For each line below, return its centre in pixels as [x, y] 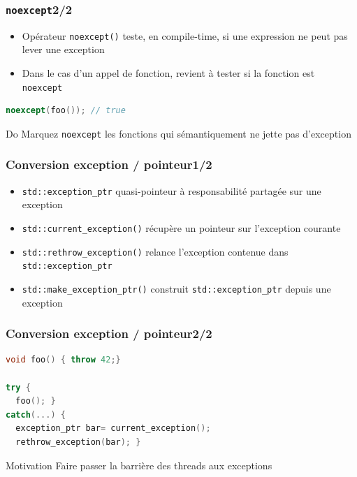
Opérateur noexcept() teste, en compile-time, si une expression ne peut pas [185, 35]
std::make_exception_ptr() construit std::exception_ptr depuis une [176, 288]
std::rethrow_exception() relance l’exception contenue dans [155, 251]
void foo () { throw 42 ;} [63, 360]
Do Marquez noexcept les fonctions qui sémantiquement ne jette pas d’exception [178, 133]
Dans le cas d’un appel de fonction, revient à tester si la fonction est [168, 73]
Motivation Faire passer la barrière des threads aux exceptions [139, 465]
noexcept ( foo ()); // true [66, 111]
